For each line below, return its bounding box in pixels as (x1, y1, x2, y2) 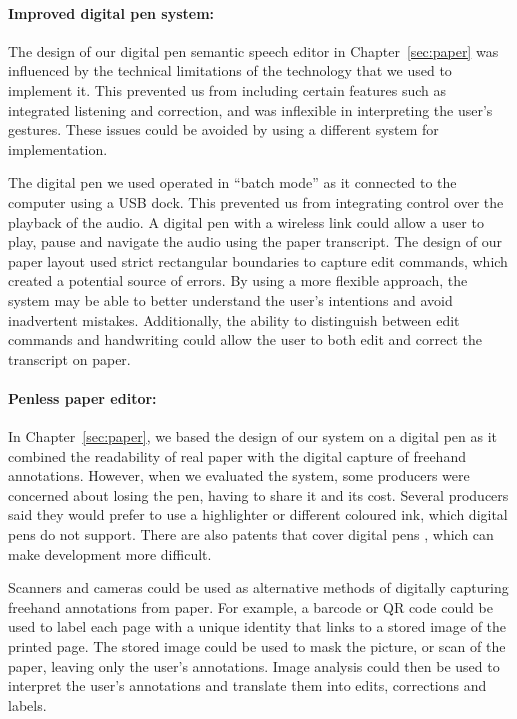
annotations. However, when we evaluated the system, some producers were (8, 465, 470, 486)
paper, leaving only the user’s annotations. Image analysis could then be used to (8, 655, 500, 676)
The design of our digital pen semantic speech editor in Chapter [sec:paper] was (8, 40, 499, 61)
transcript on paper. (8, 348, 131, 369)
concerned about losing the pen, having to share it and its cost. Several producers (8, 484, 509, 505)
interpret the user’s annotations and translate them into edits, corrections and (8, 675, 487, 696)
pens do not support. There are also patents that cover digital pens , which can (8, 524, 494, 545)
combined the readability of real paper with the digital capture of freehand (8, 445, 466, 466)
